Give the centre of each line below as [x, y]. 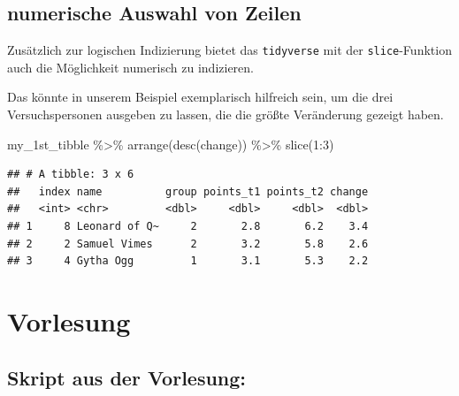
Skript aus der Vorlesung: [127, 377]
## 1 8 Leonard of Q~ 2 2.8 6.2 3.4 [188, 227]
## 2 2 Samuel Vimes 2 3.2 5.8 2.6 [188, 244]
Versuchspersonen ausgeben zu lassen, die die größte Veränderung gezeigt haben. [226, 114]
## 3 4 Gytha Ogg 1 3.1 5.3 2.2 [188, 261]
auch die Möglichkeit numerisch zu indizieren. [130, 67]
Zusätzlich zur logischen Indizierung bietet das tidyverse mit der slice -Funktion [229, 50]
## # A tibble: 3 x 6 [71, 175]
